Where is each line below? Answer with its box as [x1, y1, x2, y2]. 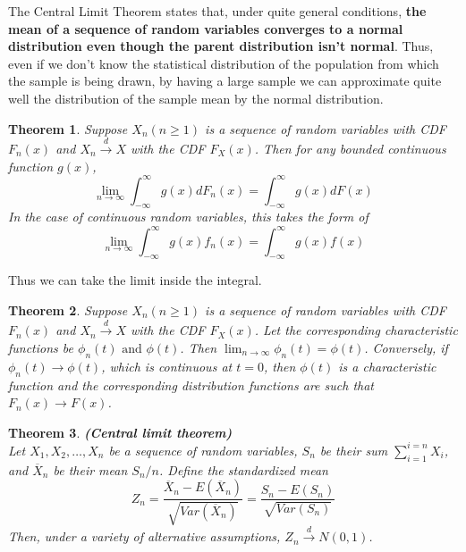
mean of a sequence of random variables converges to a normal [8, 19, 403, 38]
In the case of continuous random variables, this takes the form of [8, 207, 369, 226]
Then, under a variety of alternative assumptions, [8, 527, 281, 546]
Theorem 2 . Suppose [8, 300, 128, 319]
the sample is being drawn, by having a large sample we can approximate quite [8, 71, 442, 90]
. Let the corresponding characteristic [254, 321, 458, 339]
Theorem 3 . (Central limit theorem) [8, 422, 233, 441]
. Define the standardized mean [159, 460, 328, 479]
